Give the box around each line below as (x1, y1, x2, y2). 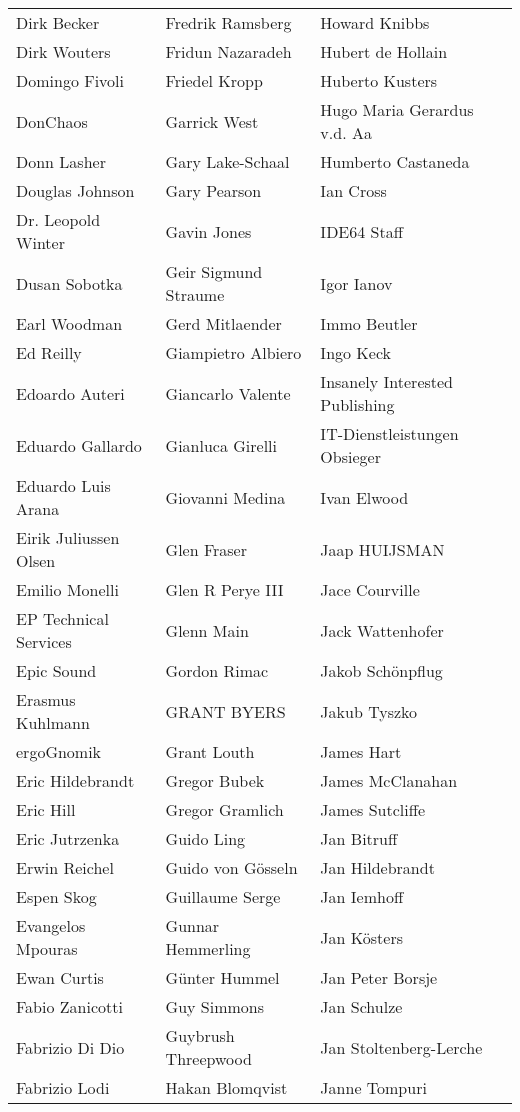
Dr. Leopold (16, 208, 101, 231)
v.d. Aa (320, 121, 372, 144)
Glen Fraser (165, 537, 247, 561)
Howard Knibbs (320, 11, 430, 34)
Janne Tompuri (320, 1076, 427, 1099)
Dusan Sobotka (16, 271, 123, 295)
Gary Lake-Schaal (165, 150, 290, 173)
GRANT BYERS (165, 699, 286, 723)
